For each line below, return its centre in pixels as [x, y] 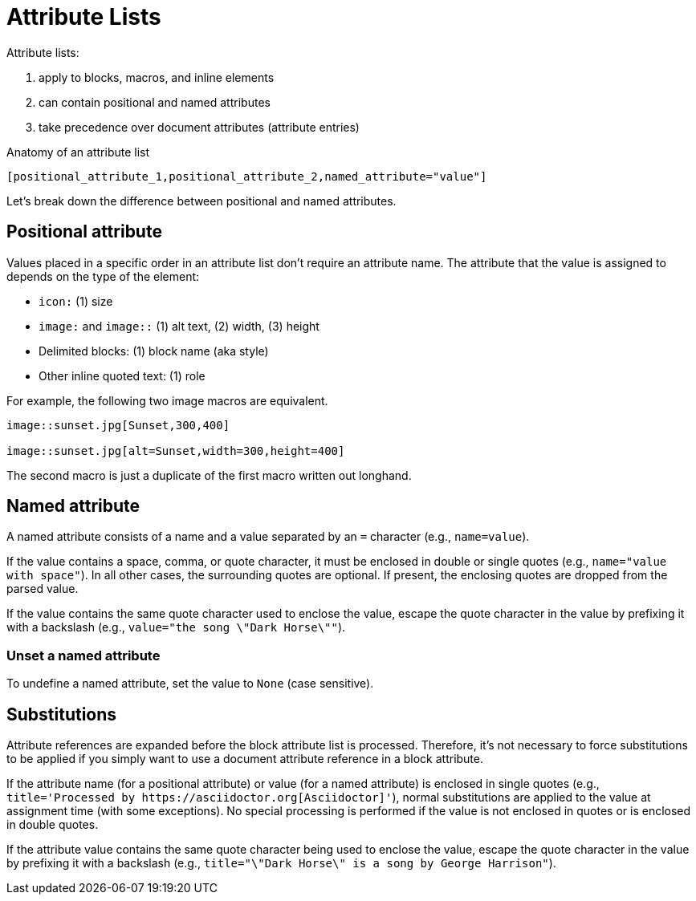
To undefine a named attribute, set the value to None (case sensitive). [190, 684]
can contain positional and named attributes [155, 102]
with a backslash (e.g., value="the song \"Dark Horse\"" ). [176, 627]
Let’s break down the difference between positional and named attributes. [201, 201]
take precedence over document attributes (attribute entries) [199, 127]
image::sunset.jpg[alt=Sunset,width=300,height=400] [176, 450]
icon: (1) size [76, 301]
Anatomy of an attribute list [78, 152]
